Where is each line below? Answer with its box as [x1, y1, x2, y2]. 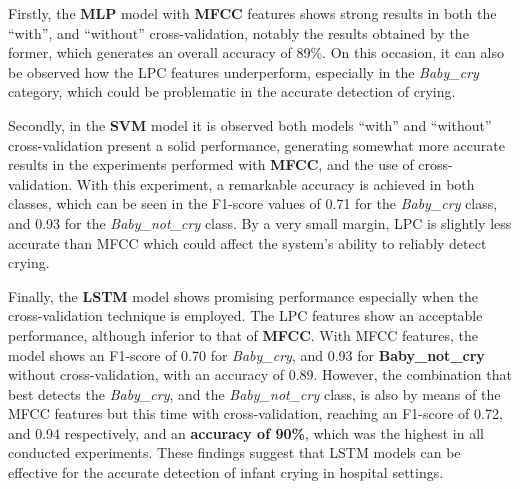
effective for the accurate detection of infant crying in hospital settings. [8, 462, 444, 483]
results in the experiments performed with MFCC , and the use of [8, 154, 414, 175]
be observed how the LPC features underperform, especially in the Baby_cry [8, 61, 479, 82]
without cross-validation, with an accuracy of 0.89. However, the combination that [8, 364, 512, 385]
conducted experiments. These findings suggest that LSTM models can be [8, 442, 461, 463]
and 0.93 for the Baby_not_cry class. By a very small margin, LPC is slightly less [8, 212, 512, 233]
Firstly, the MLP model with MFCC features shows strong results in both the [8, 3, 497, 23]
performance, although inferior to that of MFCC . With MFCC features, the [8, 324, 478, 345]
